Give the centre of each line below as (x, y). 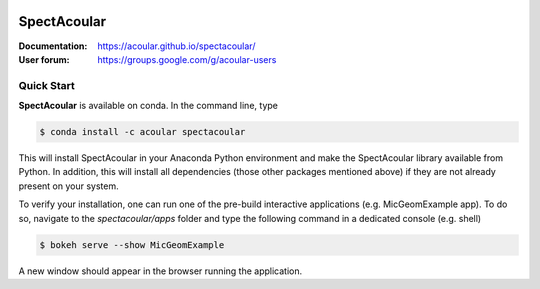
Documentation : (53, 46)
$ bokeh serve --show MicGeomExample (132, 244)
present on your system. (68, 186)
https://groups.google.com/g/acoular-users (187, 59)
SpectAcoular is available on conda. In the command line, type (148, 106)
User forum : (44, 59)
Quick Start (46, 85)
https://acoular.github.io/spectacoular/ (176, 46)
